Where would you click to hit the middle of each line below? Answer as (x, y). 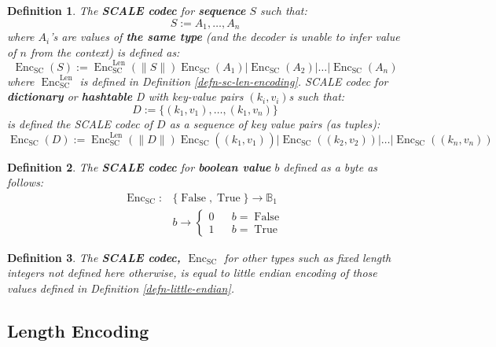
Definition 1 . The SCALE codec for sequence (127, 10)
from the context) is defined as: (105, 52)
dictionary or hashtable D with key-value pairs (125, 96)
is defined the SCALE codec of (80, 123)
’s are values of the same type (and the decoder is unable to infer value (225, 37)
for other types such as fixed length (308, 257)
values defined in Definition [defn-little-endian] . (121, 288)
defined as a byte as (331, 166)
